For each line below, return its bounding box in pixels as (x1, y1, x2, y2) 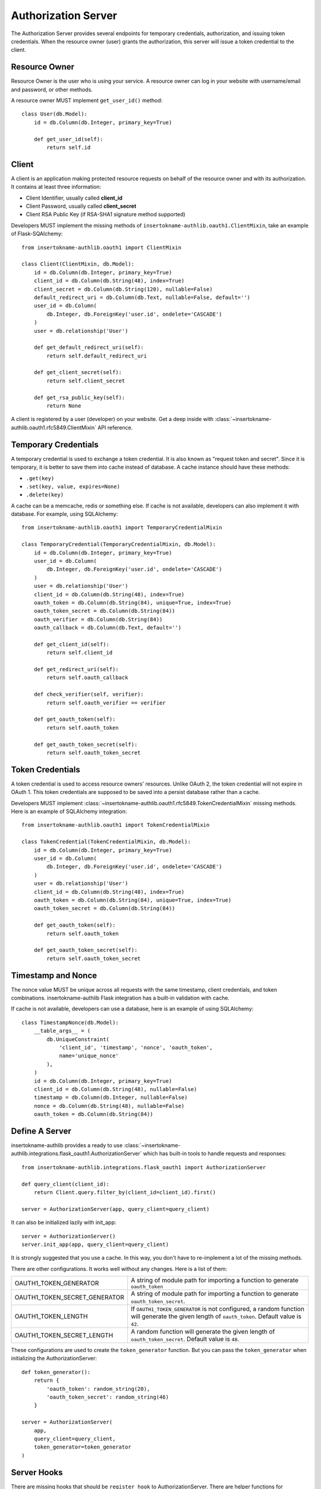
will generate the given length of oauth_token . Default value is (131, 1312, 301, 1320)
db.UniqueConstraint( (46, 1036, 110, 1042)
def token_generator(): (21, 1369, 91, 1375)
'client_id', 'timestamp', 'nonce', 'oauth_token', (59, 1044, 213, 1051)
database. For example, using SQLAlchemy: (11, 510, 118, 518)
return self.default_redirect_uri (46, 352, 147, 359)
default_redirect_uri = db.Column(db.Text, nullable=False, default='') (33, 294, 251, 301)
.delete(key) (26, 491, 64, 499)
